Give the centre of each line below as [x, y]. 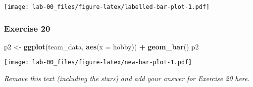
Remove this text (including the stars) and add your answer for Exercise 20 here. [127, 78]
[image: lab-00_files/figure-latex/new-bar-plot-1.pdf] [98, 63]
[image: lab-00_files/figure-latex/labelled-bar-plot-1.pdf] [107, 7]
